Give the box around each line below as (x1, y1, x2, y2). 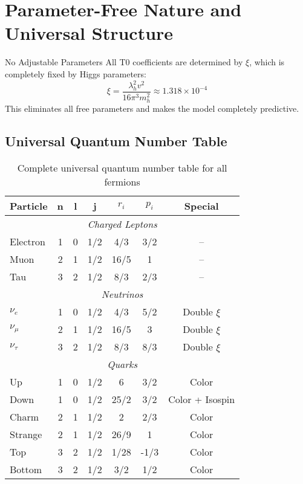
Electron (10, 234, 45, 248)
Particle (10, 198, 48, 213)
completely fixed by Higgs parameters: (5, 67, 146, 80)
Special (184, 198, 219, 213)
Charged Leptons (87, 216, 157, 231)
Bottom (10, 462, 42, 476)
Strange (10, 427, 42, 441)
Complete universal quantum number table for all (17, 160, 227, 175)
